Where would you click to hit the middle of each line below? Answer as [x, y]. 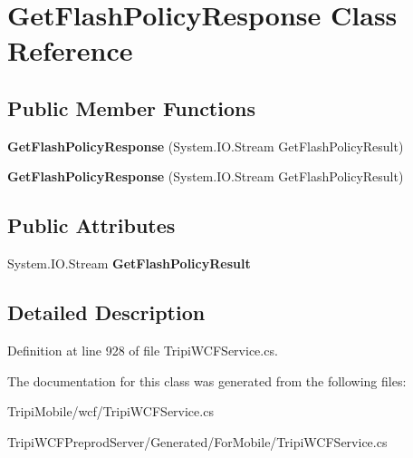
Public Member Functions [131, 107]
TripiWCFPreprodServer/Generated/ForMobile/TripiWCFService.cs [197, 441]
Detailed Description [106, 312]
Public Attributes [91, 225]
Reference [70, 50]
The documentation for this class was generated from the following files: [207, 380]
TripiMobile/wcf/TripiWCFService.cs [110, 411]
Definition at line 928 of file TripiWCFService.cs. [143, 350]
